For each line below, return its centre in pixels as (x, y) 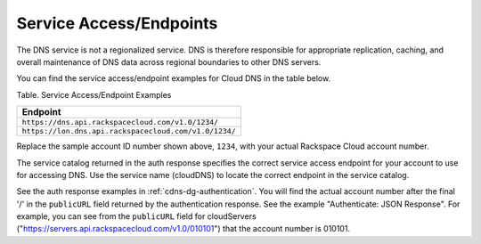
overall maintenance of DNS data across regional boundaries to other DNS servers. (169, 61)
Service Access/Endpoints (117, 23)
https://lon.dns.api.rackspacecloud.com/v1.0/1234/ (129, 131)
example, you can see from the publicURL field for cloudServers (137, 216)
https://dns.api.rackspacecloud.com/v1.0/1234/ (120, 122)
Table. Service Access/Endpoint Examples (94, 94)
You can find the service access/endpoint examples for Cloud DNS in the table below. (174, 78)
